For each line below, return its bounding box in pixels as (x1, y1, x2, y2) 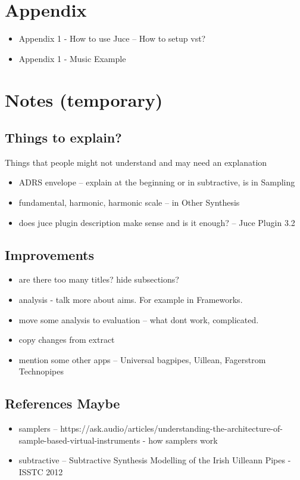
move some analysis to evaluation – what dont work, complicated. (18, 313, 259, 326)
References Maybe (5, 394, 120, 413)
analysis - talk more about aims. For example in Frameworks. (18, 293, 243, 306)
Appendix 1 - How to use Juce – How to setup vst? (18, 32, 206, 45)
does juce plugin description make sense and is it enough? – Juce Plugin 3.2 (18, 216, 295, 228)
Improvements (5, 245, 95, 264)
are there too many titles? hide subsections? (18, 273, 179, 286)
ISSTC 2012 (18, 466, 63, 478)
